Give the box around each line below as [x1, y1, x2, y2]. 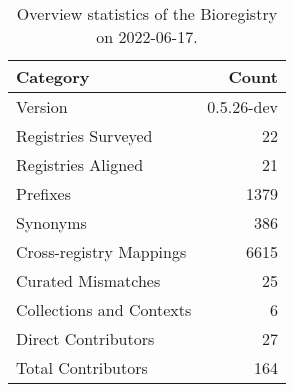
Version [16, 95, 68, 118]
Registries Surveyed [16, 124, 153, 147]
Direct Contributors [16, 327, 155, 350]
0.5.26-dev [207, 95, 278, 118]
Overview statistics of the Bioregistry [16, 2, 278, 25]
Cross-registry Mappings [16, 240, 187, 263]
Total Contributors [16, 356, 148, 379]
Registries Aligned [16, 153, 144, 176]
